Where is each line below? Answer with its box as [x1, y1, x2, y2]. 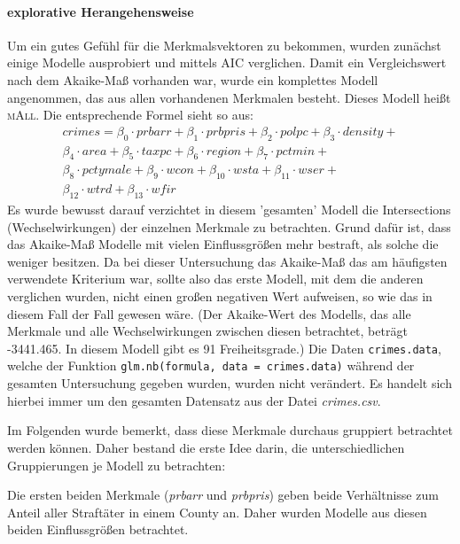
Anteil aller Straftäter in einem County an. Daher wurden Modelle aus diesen [7, 502, 427, 521]
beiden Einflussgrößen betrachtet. [7, 520, 189, 539]
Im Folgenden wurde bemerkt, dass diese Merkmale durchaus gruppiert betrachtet [7, 421, 453, 439]
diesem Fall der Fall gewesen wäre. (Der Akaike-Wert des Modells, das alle [7, 304, 411, 323]
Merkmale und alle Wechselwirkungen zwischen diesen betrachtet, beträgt [7, 322, 408, 340]
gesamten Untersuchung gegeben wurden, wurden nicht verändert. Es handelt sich [7, 374, 452, 392]
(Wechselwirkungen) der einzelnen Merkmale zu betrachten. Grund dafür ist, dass [7, 217, 451, 236]
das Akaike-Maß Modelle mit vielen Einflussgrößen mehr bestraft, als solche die [7, 235, 439, 253]
